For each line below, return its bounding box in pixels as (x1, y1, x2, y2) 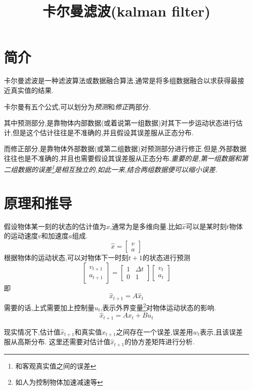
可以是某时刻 (185, 221, 227, 231)
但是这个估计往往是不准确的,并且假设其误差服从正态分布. (12, 127, 194, 137)
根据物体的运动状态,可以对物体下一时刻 (4, 252, 128, 263)
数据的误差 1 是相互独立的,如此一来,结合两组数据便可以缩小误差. (17, 163, 217, 175)
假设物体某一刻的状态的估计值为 (4, 221, 106, 231)
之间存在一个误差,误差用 (116, 326, 193, 337)
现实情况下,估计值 (4, 326, 60, 337)
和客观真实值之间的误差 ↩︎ (15, 360, 96, 371)
